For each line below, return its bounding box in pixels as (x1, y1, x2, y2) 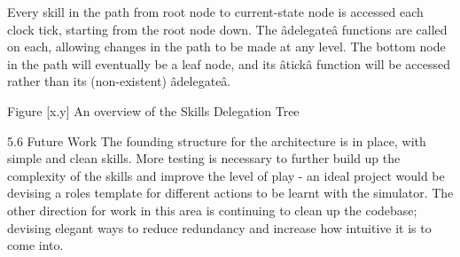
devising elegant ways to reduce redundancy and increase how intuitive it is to (7, 218, 432, 237)
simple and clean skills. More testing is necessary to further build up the (7, 149, 401, 167)
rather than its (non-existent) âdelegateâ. (7, 72, 231, 90)
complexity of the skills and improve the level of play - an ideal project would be (7, 166, 445, 184)
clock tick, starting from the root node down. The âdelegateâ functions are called (7, 19, 448, 38)
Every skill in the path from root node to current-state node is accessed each (7, 3, 424, 20)
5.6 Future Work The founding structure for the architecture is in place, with (7, 131, 426, 150)
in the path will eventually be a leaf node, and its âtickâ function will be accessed (7, 54, 450, 73)
